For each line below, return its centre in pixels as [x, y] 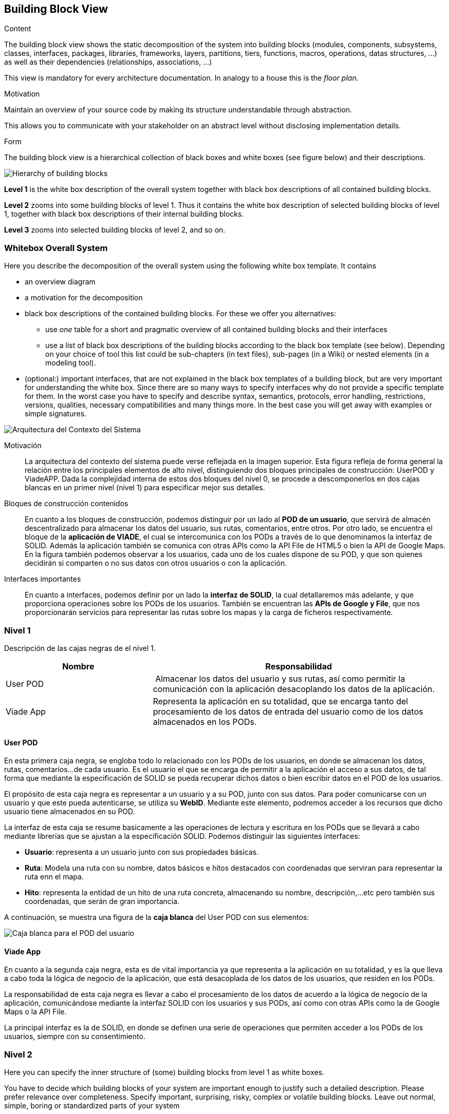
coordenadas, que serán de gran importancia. [102, 901]
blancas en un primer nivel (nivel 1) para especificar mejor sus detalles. [145, 488]
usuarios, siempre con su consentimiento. [75, 1036]
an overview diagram [60, 282]
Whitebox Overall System [56, 248]
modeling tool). [71, 363]
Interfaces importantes [43, 579]
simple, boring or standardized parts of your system [92, 1106]
